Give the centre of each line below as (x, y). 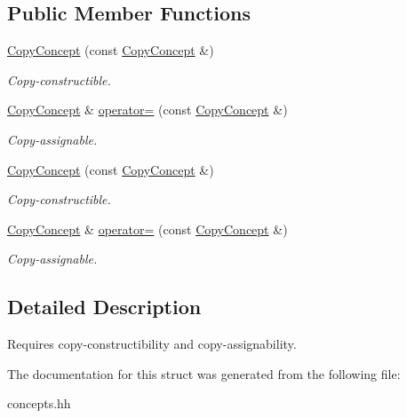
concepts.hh (39, 403)
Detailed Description (104, 307)
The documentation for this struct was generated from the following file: (204, 373)
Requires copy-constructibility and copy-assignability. (152, 344)
